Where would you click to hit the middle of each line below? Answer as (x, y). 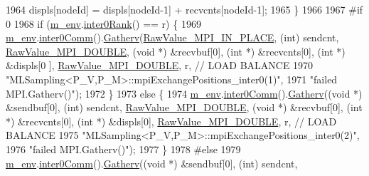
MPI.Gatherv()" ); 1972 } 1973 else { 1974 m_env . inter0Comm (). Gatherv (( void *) (184, 93)
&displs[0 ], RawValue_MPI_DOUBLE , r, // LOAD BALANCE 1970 (160, 65)
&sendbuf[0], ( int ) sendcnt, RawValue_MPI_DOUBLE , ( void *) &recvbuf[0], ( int (184, 107)
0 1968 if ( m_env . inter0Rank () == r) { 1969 (103, 23)
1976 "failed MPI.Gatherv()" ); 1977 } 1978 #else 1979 (123, 149)
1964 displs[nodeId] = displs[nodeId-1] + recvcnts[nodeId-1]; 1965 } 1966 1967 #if (184, 9)
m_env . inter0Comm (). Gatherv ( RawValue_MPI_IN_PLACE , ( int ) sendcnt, (172, 37)
